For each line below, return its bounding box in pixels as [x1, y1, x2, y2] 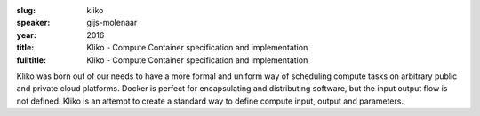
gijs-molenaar [86, 18, 138, 28]
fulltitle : [16, 54, 46, 66]
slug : [16, 5, 36, 15]
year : [16, 29, 37, 40]
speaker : [16, 18, 51, 28]
